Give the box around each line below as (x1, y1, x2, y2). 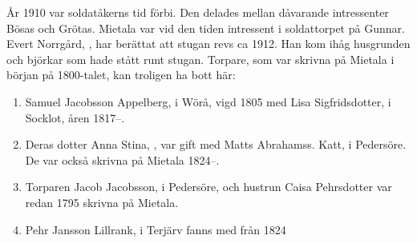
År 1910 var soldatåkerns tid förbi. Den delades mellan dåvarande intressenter (6, 4, 389, 20)
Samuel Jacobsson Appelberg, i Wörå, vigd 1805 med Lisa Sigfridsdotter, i (25, 93, 391, 110)
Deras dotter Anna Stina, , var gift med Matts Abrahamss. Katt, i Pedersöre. (25, 136, 407, 153)
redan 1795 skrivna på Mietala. (25, 193, 179, 210)
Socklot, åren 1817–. (25, 109, 125, 125)
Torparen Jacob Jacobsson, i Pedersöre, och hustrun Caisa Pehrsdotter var (25, 178, 392, 195)
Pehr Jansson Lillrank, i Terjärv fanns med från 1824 (25, 221, 286, 237)
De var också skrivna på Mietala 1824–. (25, 151, 220, 168)
